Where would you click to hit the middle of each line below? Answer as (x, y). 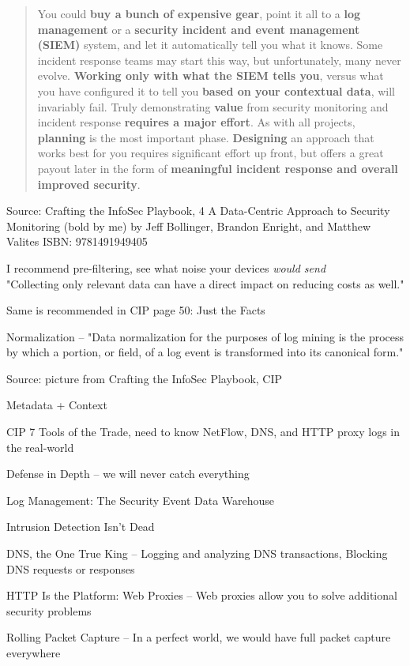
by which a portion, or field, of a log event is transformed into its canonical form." (205, 352)
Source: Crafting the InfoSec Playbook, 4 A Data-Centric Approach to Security (198, 211)
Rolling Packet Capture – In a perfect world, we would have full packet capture (199, 637)
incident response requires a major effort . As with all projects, (196, 122)
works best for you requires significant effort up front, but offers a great (211, 153)
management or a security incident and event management (199, 29)
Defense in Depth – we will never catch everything (128, 474)
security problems (49, 610)
